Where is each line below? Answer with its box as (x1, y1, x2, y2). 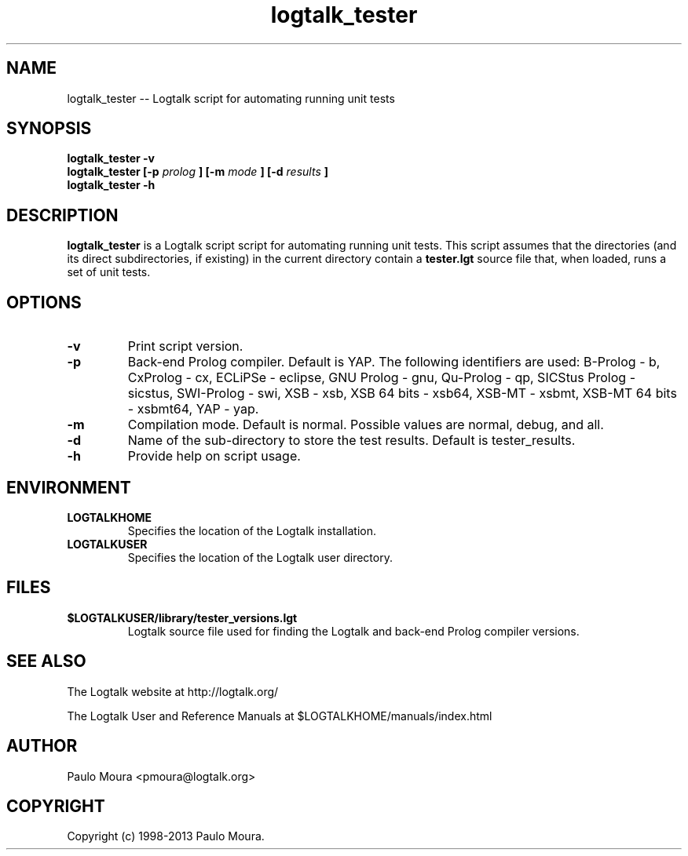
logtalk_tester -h (67, 178, 156, 192)
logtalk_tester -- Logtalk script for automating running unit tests (67, 91, 395, 105)
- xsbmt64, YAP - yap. (127, 401, 259, 417)
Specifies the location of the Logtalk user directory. (127, 550, 393, 564)
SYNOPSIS (6, 118, 92, 139)
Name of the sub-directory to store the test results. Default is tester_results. (127, 432, 576, 449)
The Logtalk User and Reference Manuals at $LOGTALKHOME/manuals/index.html (67, 708, 492, 723)
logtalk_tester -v (67, 151, 155, 166)
